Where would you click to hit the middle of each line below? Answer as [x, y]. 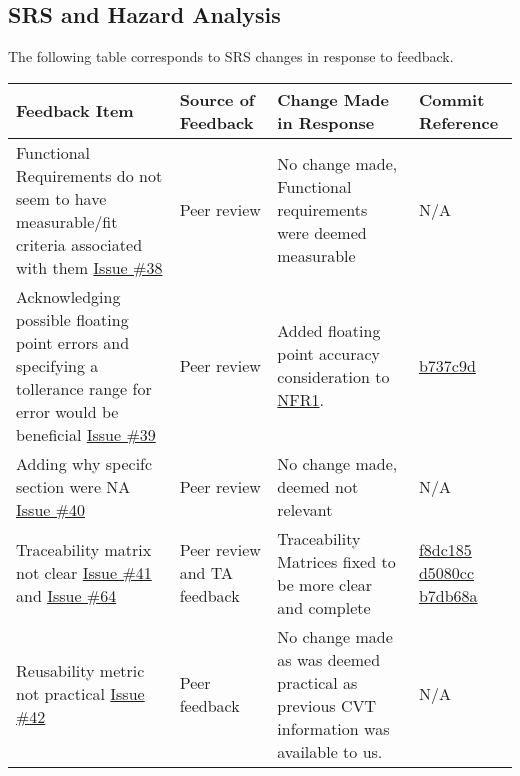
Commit [451, 99]
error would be [67, 411]
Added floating [329, 331]
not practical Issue [80, 694]
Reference [458, 122]
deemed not [318, 486]
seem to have [61, 198]
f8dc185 [445, 550]
